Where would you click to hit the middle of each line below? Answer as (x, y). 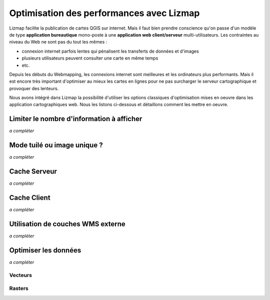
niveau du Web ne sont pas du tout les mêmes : (58, 42)
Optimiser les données (45, 250)
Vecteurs (21, 275)
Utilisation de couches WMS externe (67, 224)
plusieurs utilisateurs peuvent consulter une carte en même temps (90, 58)
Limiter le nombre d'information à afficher (76, 119)
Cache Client (30, 198)
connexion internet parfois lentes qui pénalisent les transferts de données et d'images (110, 51)
